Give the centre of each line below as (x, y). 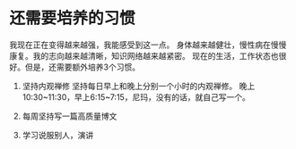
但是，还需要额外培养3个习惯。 (83, 67)
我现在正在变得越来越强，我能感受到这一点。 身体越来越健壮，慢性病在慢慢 (148, 45)
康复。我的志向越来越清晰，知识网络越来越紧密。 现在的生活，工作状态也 (144, 55)
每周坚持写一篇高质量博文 (70, 116)
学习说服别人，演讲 (58, 135)
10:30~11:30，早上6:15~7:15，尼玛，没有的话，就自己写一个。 (136, 97)
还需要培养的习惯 (73, 18)
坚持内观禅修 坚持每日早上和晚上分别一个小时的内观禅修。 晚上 (139, 86)
